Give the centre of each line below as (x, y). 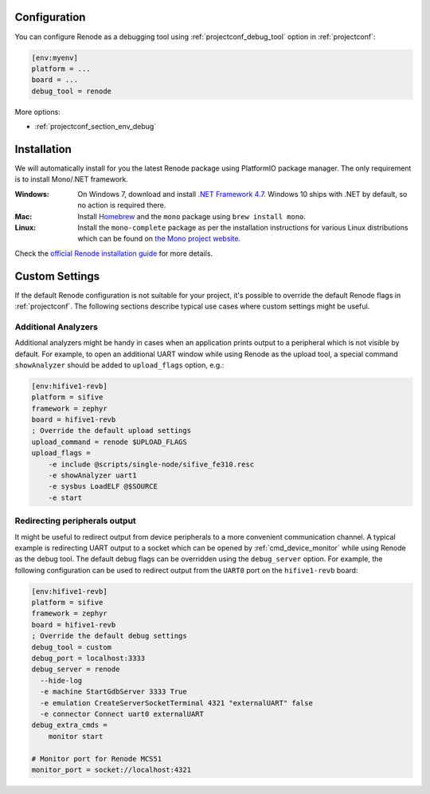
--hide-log (61, 680)
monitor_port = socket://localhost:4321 (111, 770)
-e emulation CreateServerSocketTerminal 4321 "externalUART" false (177, 703)
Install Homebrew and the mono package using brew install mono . (192, 216)
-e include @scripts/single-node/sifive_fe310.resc (151, 464)
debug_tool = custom (71, 647)
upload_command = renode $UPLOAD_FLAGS (109, 442)
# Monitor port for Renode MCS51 (97, 759)
